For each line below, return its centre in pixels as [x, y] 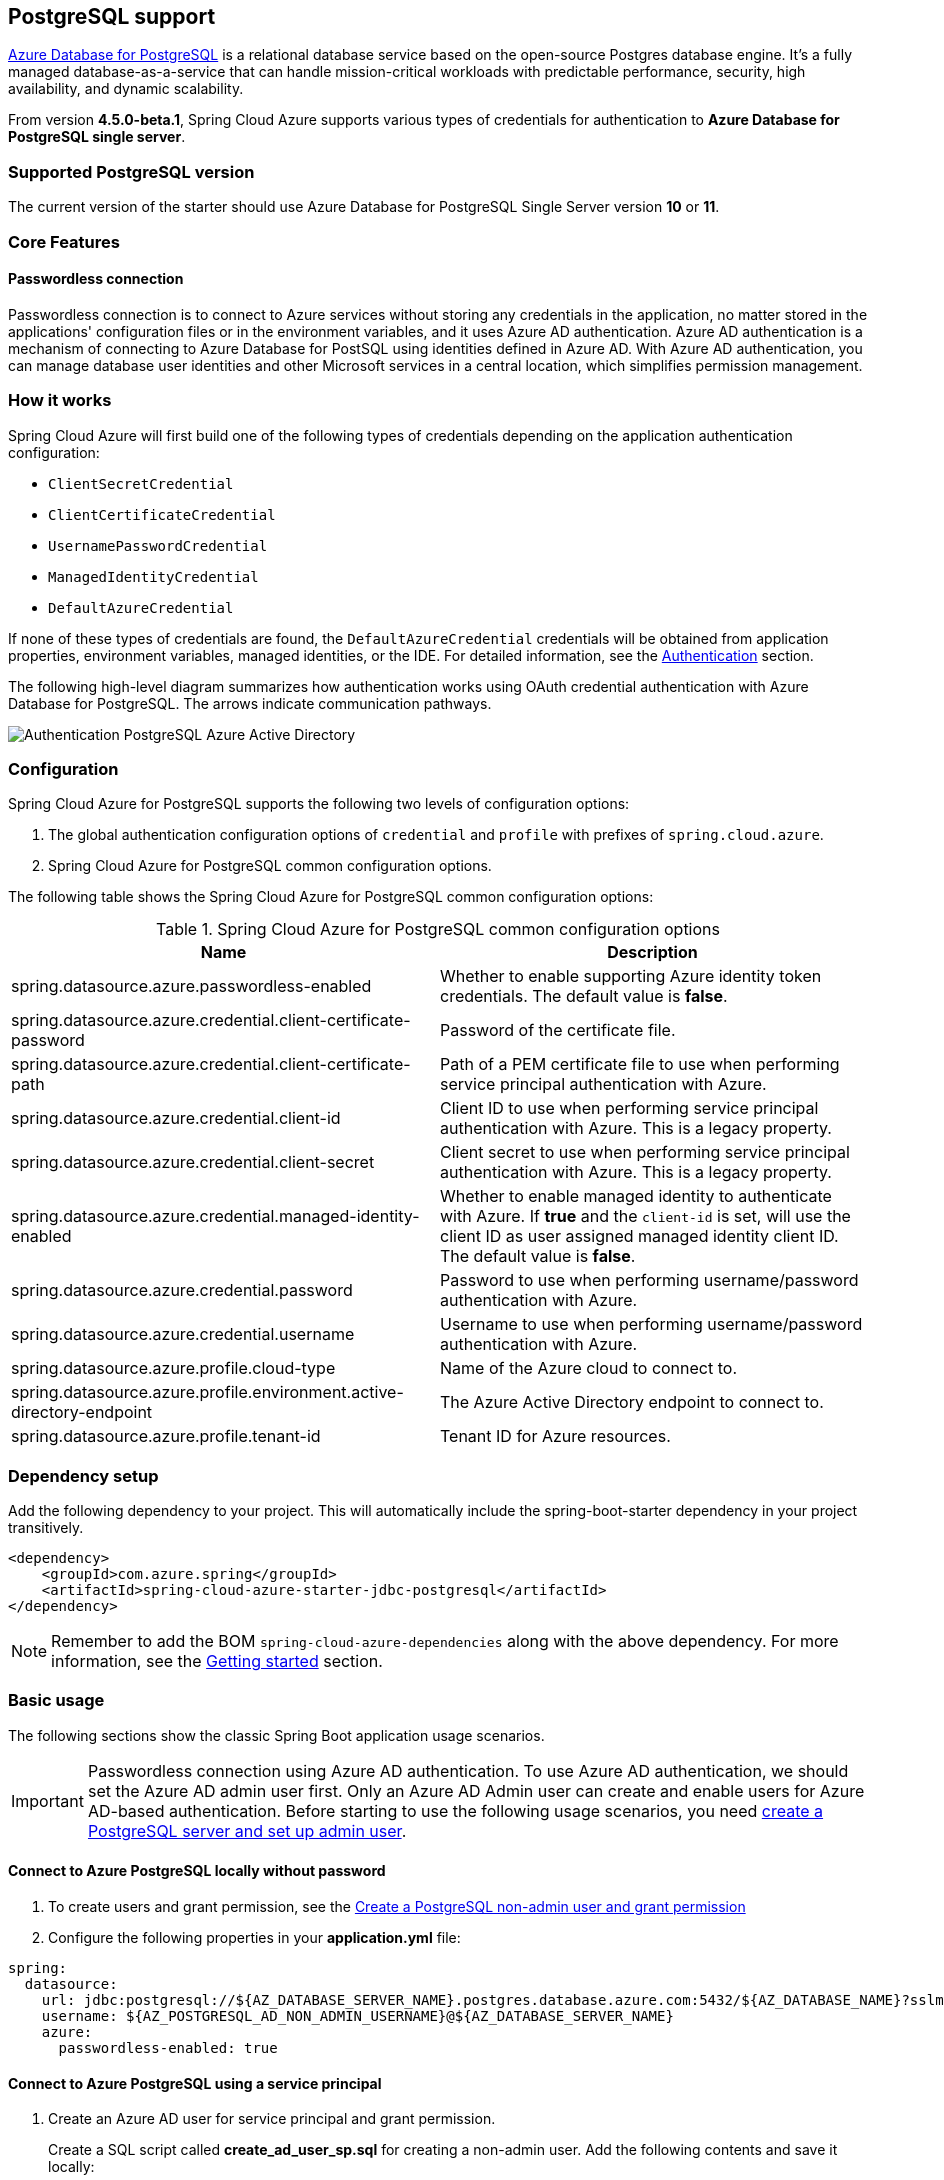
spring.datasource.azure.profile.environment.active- [207, 1392]
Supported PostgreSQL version [131, 171]
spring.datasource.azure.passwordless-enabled [191, 986]
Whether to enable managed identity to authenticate [636, 1196]
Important [47, 1800]
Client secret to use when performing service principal [645, 1152]
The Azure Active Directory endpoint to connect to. [632, 1402]
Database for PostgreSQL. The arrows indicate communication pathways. [250, 703]
